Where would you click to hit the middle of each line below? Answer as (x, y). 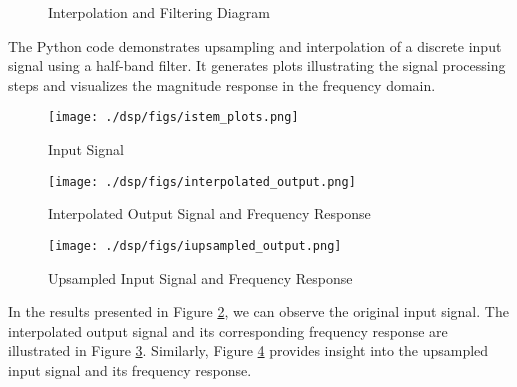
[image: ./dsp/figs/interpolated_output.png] (202, 181)
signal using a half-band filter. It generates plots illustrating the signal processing (257, 65)
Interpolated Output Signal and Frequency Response (209, 213)
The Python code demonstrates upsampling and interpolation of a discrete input (255, 45)
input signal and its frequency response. (130, 369)
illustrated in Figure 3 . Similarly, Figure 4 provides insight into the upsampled (248, 350)
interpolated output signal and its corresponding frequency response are (228, 330)
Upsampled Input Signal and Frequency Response (200, 277)
